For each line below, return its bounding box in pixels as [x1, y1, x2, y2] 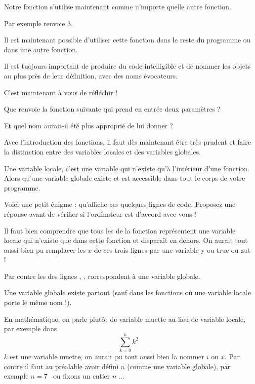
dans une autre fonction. [4, 44, 78, 54]
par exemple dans [4, 323, 57, 334]
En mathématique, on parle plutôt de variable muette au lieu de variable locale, [4, 313, 246, 324]
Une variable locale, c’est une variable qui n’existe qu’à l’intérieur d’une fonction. [4, 163, 250, 173]
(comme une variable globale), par [127, 361, 231, 371]
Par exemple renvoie [4, 18, 65, 28]
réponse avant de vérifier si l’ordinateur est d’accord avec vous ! [4, 208, 197, 219]
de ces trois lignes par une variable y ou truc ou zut [94, 244, 251, 255]
